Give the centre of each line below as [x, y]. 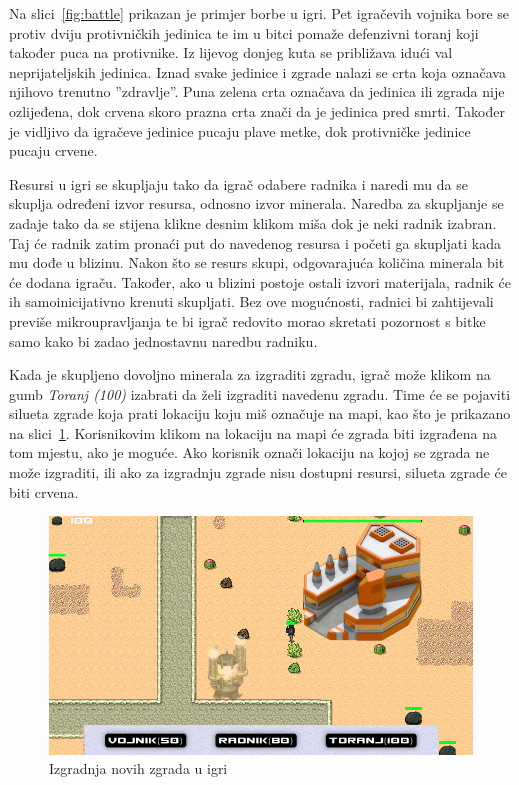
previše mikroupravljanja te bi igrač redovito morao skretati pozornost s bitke [247, 320]
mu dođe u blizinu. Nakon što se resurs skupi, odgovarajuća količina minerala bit [257, 262]
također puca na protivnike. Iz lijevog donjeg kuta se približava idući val [231, 52]
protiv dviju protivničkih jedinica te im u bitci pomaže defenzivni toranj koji [244, 32]
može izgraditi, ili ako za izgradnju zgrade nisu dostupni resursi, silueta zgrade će [258, 472]
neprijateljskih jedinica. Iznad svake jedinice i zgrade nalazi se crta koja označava [257, 71]
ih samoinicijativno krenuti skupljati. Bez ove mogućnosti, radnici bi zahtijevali [251, 301]
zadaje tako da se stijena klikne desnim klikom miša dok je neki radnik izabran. [253, 222]
